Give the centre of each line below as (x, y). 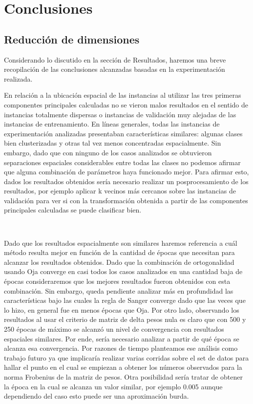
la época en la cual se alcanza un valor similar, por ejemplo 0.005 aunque (113, 386)
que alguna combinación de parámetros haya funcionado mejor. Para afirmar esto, (126, 172)
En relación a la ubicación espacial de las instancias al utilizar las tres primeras (123, 95)
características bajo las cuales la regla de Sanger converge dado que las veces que (125, 300)
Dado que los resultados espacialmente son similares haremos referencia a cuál (121, 243)
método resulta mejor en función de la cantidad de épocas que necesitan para (119, 252)
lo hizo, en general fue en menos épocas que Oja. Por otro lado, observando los (122, 309)
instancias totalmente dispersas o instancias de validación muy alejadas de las (120, 114)
